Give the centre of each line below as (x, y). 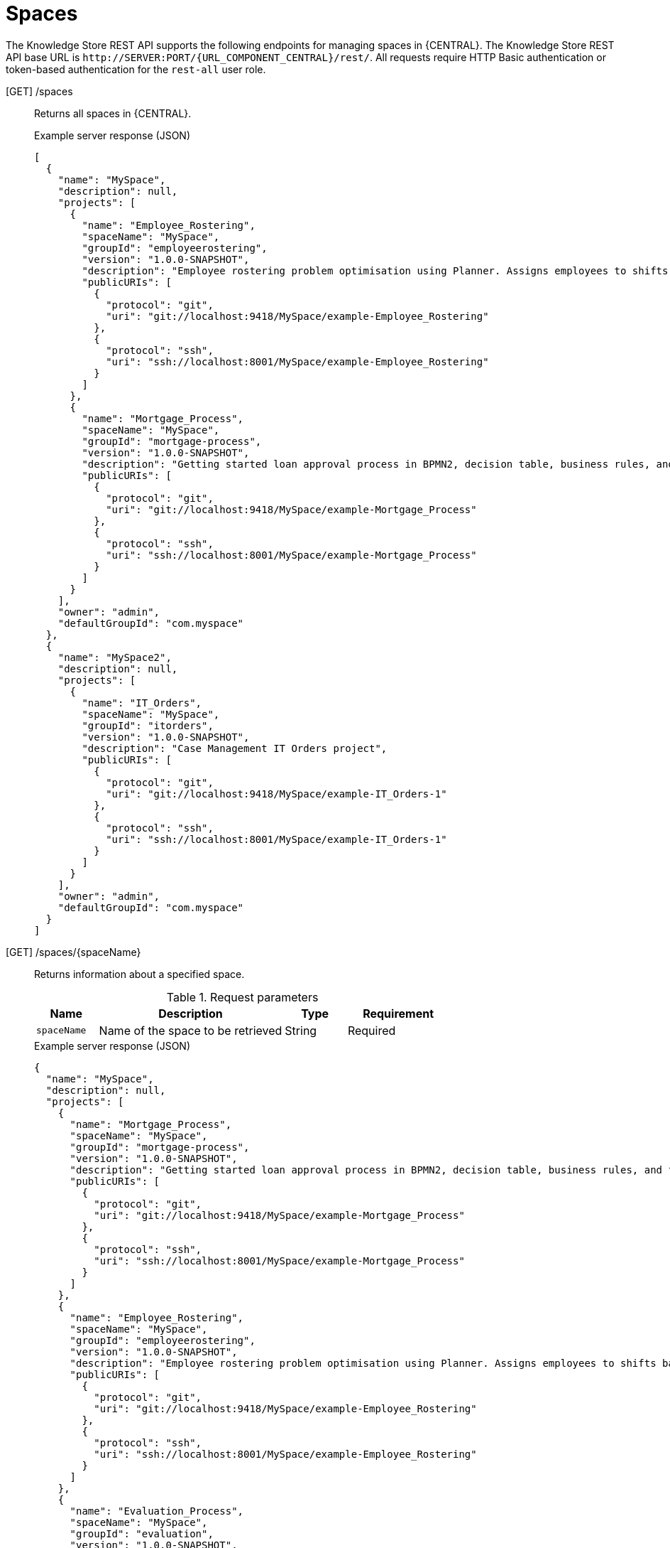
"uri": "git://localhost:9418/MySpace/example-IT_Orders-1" (276, 794)
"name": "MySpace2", (115, 657)
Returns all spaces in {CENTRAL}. (113, 113)
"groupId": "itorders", (148, 725)
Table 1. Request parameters (242, 997)
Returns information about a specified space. (139, 974)
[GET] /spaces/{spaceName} (73, 952)
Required (372, 1030)
